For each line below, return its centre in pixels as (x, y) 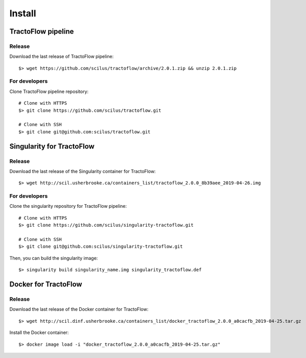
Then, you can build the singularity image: (54, 258)
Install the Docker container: (39, 332)
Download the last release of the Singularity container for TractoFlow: (83, 171)
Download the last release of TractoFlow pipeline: (62, 57)
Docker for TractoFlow (46, 284)
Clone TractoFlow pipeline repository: (49, 91)
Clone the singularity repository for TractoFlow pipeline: (68, 206)
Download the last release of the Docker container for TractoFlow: (79, 309)
